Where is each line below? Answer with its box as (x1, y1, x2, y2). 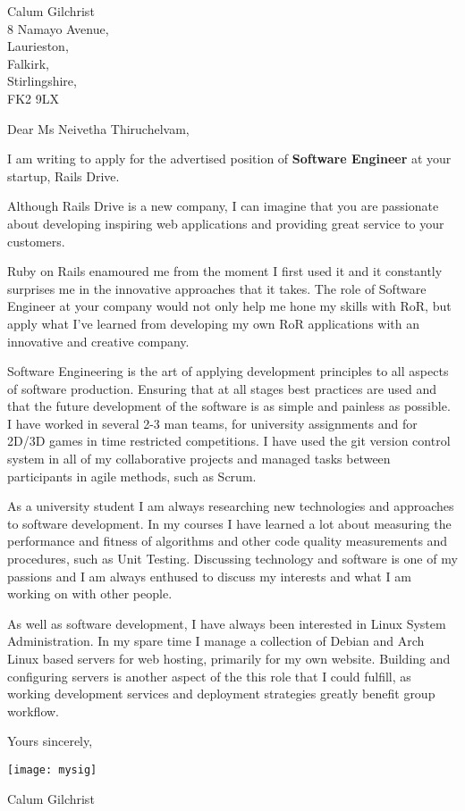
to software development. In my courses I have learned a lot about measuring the (7, 514, 452, 532)
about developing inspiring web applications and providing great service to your (7, 213, 444, 232)
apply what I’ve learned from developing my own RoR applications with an (7, 314, 420, 332)
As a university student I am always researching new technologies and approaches (7, 497, 454, 515)
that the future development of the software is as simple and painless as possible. (7, 397, 451, 415)
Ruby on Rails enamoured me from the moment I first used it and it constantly (7, 262, 443, 280)
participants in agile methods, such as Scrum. (7, 466, 257, 485)
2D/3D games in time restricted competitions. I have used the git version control (7, 431, 451, 450)
